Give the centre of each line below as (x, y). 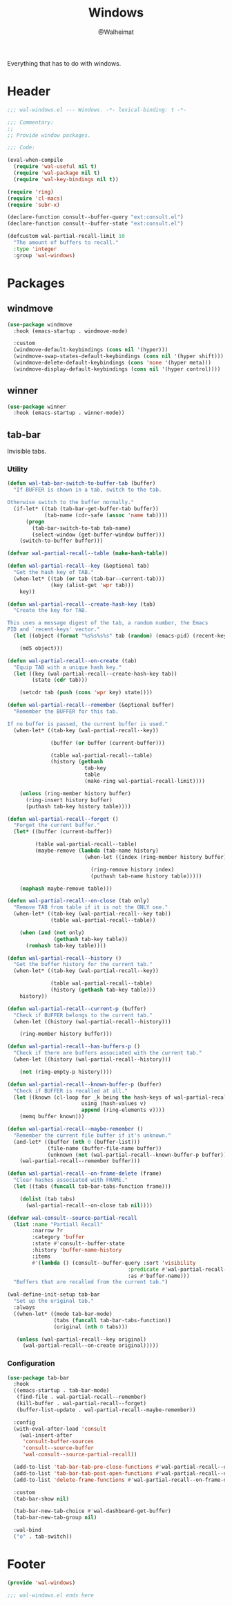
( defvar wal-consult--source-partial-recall (72, 1218)
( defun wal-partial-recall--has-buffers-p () (74, 1047)
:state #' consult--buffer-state (79, 1244)
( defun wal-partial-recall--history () (65, 958)
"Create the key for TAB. (51, 611)
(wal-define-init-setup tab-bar (54, 1295)
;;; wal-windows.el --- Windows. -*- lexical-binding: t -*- (97, 110)
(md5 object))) (41, 648)
